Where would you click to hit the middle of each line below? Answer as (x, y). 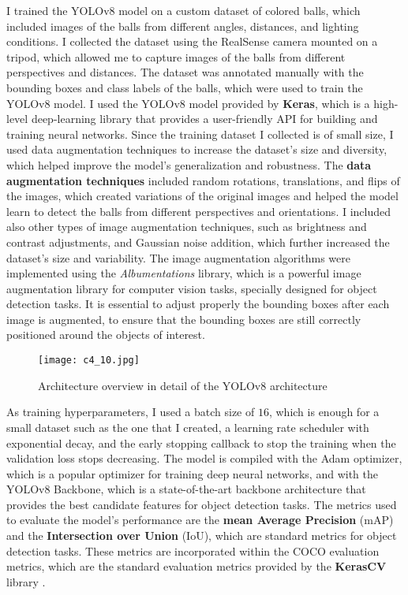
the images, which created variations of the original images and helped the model (202, 196)
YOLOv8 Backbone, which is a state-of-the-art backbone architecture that (186, 489)
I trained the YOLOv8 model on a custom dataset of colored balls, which (183, 10)
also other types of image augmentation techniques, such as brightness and (187, 227)
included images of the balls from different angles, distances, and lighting (183, 26)
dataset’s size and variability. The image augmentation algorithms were (178, 257)
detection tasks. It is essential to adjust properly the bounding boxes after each (198, 304)
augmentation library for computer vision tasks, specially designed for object (192, 288)
